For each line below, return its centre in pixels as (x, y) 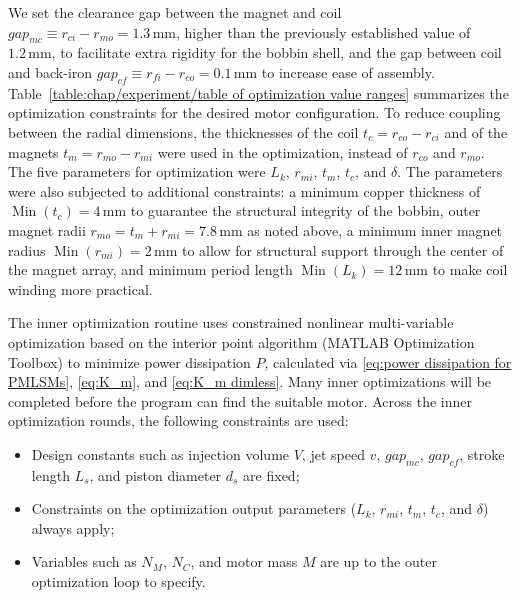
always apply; (73, 527)
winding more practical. (80, 288)
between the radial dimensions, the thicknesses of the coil (183, 131)
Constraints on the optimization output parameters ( (194, 508)
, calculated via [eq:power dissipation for (388, 361)
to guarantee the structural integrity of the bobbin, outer (305, 210)
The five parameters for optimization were (137, 171)
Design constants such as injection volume (160, 453)
